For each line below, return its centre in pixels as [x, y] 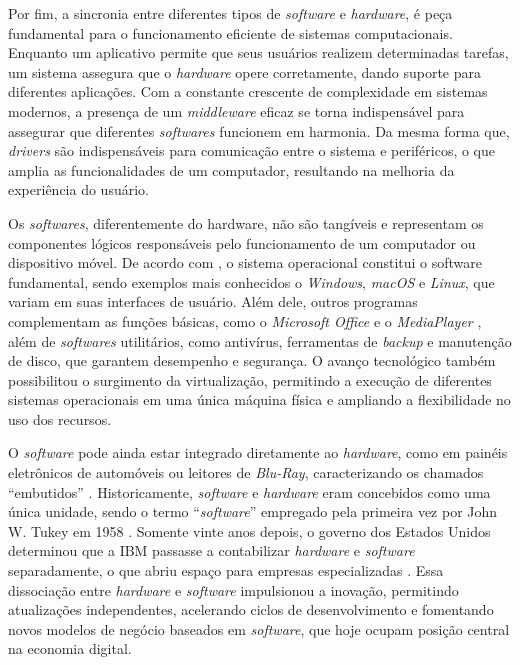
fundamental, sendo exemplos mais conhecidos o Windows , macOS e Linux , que [251, 281]
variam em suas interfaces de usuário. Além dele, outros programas [213, 301]
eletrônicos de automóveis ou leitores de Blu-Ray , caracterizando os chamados [246, 472]
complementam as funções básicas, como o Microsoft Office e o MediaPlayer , [245, 320]
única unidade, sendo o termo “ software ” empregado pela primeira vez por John [253, 511]
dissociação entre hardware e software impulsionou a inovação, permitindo [233, 589]
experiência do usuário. [78, 189]
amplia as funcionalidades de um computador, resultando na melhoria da [231, 169]
